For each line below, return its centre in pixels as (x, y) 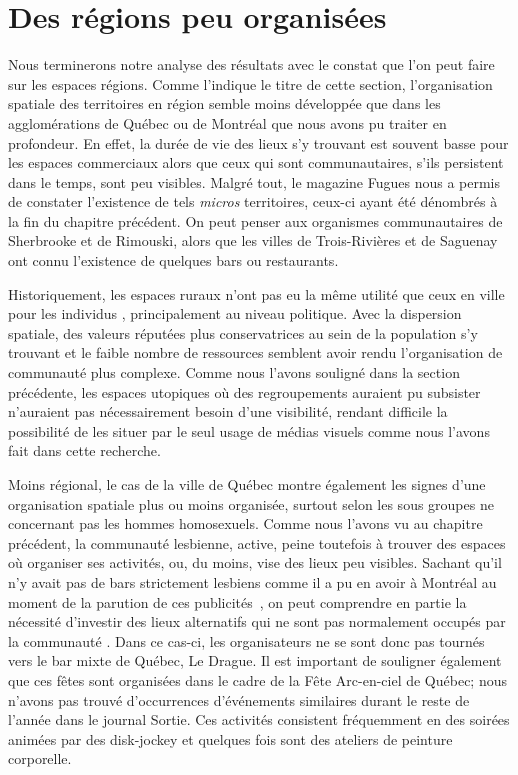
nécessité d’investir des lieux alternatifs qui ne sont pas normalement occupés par (257, 621)
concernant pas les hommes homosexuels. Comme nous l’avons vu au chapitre (245, 523)
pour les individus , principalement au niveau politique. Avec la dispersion (235, 313)
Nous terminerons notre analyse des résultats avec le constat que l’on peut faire (251, 64)
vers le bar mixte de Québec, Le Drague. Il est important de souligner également (255, 660)
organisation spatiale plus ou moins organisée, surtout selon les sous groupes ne (251, 503)
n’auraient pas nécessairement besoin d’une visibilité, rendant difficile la (228, 411)
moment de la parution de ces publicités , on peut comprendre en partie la (237, 601)
